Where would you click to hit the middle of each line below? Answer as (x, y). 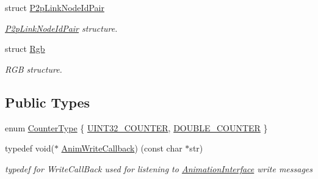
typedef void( (30, 148)
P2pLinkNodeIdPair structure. (61, 28)
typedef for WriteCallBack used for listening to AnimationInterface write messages (159, 168)
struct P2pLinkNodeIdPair (55, 7)
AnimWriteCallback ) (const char (122, 148)
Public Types (48, 102)
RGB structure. (34, 69)
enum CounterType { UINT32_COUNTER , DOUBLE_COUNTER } (136, 127)
